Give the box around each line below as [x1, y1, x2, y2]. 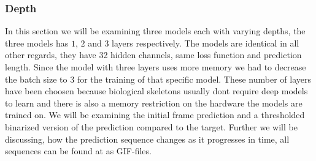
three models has [5, 36, 69, 49]
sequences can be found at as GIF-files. [5, 144, 152, 157]
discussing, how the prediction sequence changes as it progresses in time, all [5, 132, 290, 145]
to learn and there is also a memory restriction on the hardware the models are [5, 96, 303, 109]
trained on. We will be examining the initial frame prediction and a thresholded [5, 108, 305, 121]
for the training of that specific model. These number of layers [77, 72, 311, 85]
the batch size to [5, 72, 67, 85]
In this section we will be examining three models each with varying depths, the [5, 24, 306, 37]
